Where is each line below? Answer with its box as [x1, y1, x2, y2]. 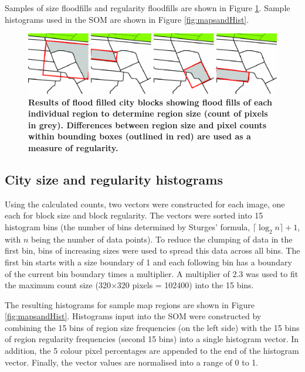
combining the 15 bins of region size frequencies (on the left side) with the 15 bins [5, 321, 300, 333]
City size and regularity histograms [5, 170, 223, 188]
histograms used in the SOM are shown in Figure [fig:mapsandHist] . [5, 13, 249, 25]
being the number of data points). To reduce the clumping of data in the [30, 233, 293, 245]
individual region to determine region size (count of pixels [28, 107, 268, 120]
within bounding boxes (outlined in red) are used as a [28, 130, 251, 142]
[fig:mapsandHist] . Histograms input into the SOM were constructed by [5, 310, 262, 322]
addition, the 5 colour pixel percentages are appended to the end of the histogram [5, 344, 299, 357]
